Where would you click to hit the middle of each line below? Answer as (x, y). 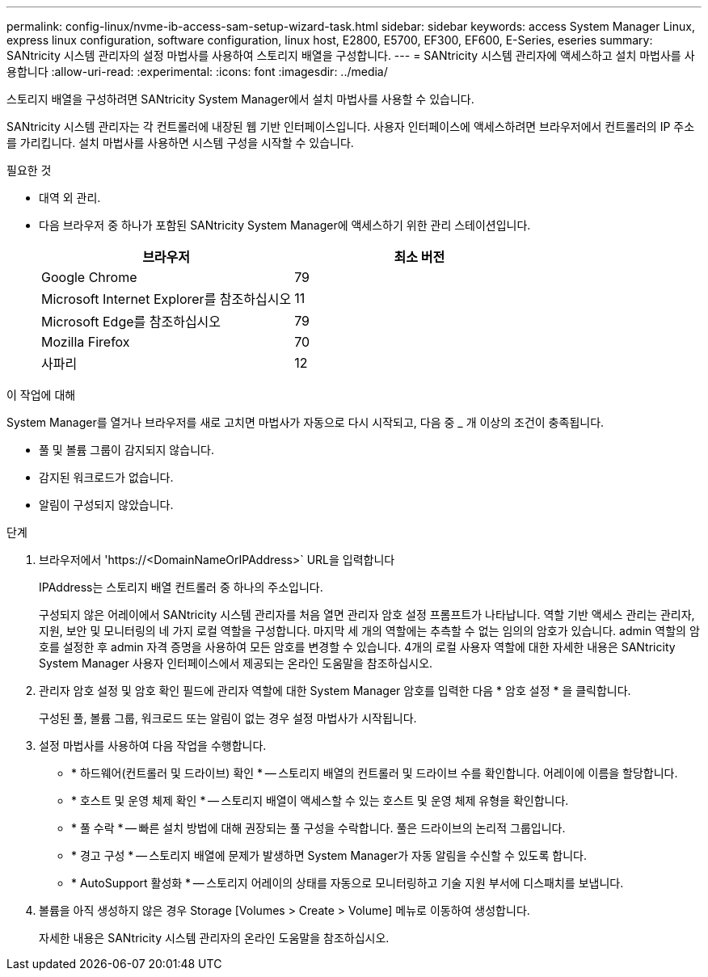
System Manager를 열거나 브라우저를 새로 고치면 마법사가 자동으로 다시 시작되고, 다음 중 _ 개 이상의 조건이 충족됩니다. (306, 422)
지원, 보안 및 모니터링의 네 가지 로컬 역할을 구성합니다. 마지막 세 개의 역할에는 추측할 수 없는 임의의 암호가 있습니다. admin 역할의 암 (369, 631)
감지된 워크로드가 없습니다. (106, 477)
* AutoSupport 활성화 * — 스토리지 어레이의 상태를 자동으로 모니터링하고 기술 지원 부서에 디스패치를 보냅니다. (348, 883)
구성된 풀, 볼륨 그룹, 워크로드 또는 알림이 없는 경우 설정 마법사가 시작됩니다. (228, 718)
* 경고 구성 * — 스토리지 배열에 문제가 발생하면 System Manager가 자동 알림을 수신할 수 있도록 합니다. (329, 855)
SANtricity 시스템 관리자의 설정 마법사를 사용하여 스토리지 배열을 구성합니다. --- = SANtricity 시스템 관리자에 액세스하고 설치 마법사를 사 (351, 55)
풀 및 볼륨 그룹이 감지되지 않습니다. (126, 450)
